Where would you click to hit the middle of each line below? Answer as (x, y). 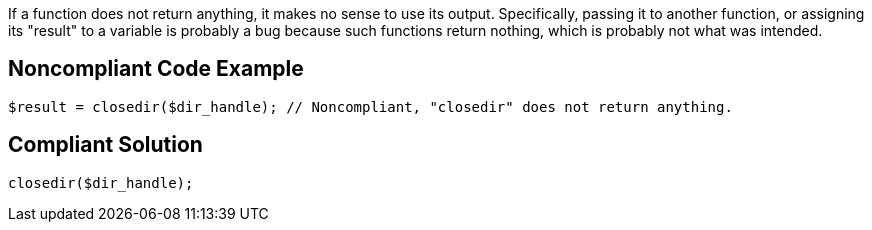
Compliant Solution (105, 145)
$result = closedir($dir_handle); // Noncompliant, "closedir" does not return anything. (370, 106)
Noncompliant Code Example (156, 69)
